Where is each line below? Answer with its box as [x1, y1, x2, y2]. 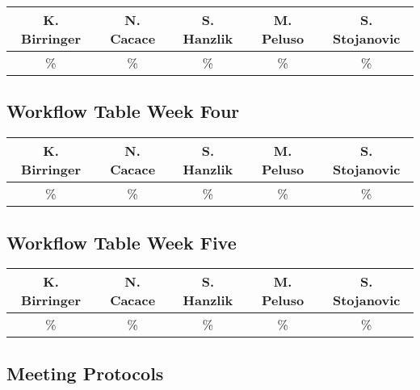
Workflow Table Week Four [6, 99, 240, 124]
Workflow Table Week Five [6, 229, 237, 254]
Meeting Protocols [6, 360, 164, 385]
